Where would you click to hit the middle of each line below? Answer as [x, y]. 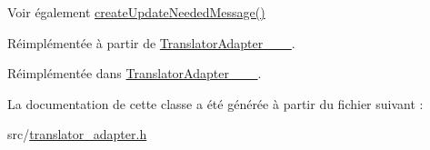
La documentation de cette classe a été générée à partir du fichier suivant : [215, 103]
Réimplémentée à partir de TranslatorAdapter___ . [151, 42]
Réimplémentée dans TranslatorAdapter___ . [135, 73]
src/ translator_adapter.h [77, 134]
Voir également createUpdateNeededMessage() [136, 12]
